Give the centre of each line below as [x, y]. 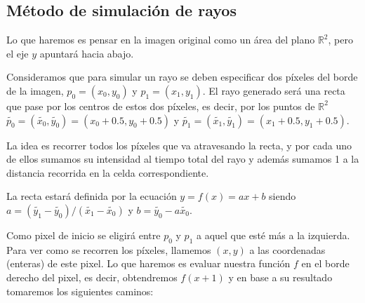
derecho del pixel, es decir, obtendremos [92, 277]
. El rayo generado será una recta [274, 90]
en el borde [325, 263]
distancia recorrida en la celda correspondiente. [108, 172]
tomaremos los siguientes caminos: [80, 291]
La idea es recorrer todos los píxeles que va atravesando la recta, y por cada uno [179, 145]
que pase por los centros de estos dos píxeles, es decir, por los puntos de [161, 106]
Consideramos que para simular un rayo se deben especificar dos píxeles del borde [182, 77]
